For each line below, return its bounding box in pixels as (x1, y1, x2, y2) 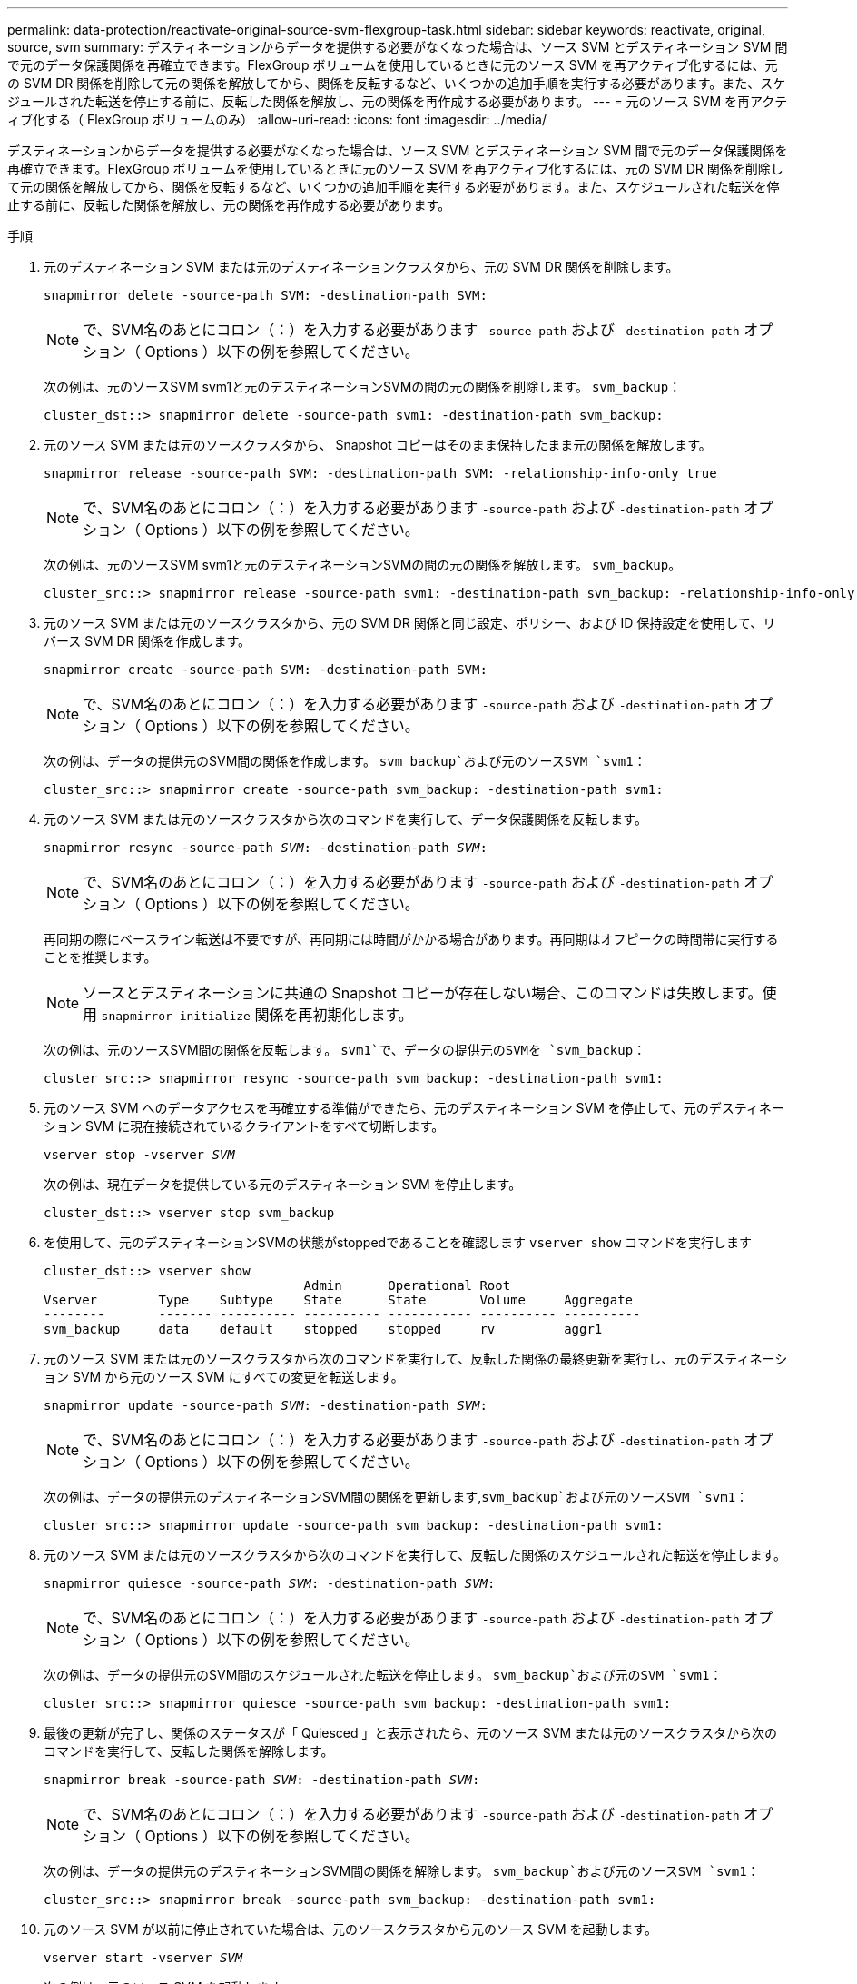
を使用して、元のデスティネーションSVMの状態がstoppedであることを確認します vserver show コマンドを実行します (44, 1235, 753, 1250)
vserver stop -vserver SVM (44, 1147, 235, 1162)
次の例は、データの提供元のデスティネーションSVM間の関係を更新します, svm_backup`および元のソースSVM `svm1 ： (44, 1489, 749, 1504)
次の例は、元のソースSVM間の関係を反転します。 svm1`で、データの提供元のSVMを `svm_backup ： (44, 1042, 646, 1057)
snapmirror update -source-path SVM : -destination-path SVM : (44, 1398, 488, 1413)
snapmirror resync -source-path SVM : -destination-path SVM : (44, 840, 488, 855)
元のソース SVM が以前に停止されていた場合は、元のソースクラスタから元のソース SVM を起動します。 (44, 1921, 658, 1937)
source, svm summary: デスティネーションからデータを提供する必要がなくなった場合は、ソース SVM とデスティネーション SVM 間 (7, 39, 788, 55)
